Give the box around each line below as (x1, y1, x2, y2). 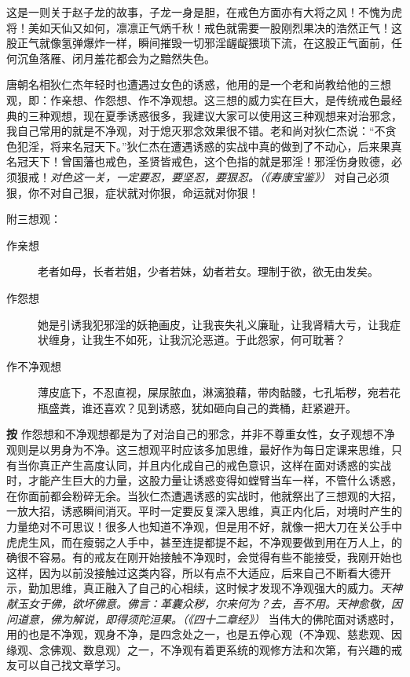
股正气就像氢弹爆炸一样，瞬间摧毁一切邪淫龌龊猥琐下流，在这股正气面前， (6, 35, 391, 51)
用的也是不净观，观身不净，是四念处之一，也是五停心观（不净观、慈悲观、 (6, 626, 391, 642)
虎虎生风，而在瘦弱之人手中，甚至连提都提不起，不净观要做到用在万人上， (6, 533, 391, 550)
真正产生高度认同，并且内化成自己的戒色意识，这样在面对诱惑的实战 (38, 456, 391, 473)
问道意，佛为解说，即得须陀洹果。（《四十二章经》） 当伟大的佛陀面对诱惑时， (6, 610, 401, 627)
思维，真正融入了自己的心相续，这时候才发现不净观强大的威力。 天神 (49, 580, 402, 596)
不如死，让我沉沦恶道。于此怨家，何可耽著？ (114, 331, 346, 348)
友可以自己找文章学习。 (6, 657, 127, 673)
